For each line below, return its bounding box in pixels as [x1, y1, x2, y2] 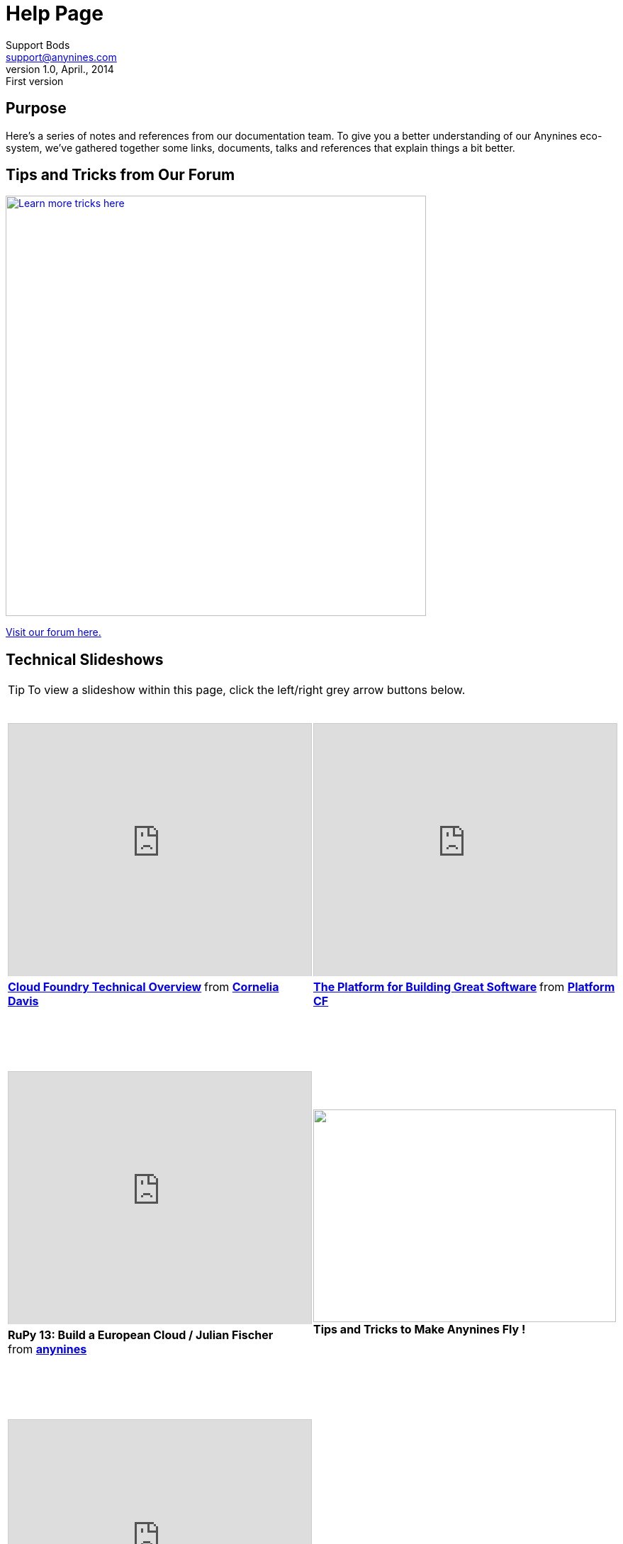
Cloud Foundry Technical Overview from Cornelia [8, 980, 279, 995]
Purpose [6, 99, 67, 118]
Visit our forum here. [6, 626, 101, 639]
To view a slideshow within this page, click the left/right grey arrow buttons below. [28, 683, 466, 698]
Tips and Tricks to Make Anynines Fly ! [313, 1321, 526, 1336]
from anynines [8, 1342, 87, 1357]
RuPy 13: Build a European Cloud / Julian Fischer [8, 1328, 274, 1343]
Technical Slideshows [6, 650, 164, 668]
